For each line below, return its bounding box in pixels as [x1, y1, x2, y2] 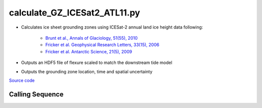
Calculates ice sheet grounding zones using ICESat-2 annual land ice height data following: [21, 24, 203, 30]
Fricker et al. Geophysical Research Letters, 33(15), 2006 [45, 42, 160, 48]
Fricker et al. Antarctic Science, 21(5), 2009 [45, 48, 132, 54]
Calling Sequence [9, 90, 64, 98]
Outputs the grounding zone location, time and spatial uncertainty [21, 68, 153, 75]
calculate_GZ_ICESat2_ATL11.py [9, 7, 140, 18]
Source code [9, 77, 35, 83]
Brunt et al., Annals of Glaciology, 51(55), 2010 [45, 35, 138, 41]
